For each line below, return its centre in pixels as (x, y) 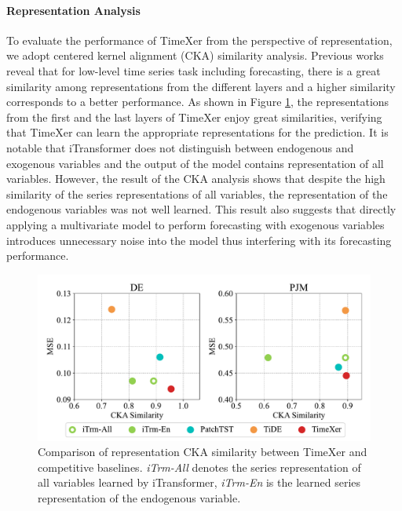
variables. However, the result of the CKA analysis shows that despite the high (196, 179)
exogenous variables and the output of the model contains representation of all (195, 163)
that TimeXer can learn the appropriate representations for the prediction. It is (197, 132)
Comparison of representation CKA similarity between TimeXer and (203, 452)
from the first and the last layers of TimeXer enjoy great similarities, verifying (194, 117)
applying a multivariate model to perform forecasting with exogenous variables (196, 224)
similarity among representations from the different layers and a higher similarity (201, 86)
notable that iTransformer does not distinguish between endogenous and (180, 147)
